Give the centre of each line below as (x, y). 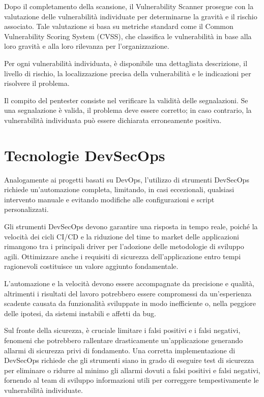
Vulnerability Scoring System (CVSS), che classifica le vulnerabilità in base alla (128, 36)
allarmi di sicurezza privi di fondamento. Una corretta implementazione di (120, 350)
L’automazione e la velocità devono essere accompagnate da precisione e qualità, (129, 283)
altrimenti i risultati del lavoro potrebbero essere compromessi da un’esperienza (128, 293)
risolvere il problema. (37, 83)
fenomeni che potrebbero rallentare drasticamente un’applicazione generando (124, 340)
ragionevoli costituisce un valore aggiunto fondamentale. (91, 266)
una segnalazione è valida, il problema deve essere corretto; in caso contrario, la (128, 110)
